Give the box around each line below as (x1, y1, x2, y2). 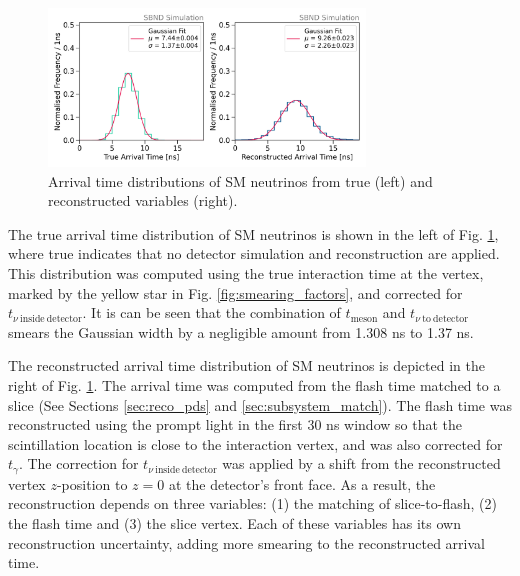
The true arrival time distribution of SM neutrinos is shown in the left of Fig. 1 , (8, 223, 499, 244)
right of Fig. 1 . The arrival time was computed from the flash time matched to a (8, 374, 501, 395)
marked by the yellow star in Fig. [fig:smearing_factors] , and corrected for (8, 282, 463, 303)
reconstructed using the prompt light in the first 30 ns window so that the (8, 414, 462, 435)
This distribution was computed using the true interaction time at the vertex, (8, 262, 484, 283)
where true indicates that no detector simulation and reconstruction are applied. (8, 243, 500, 264)
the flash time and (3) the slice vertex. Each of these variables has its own (8, 512, 461, 533)
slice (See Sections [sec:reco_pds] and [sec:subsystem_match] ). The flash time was (8, 394, 512, 415)
